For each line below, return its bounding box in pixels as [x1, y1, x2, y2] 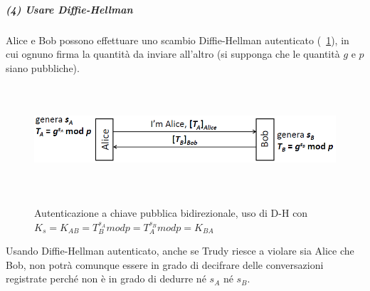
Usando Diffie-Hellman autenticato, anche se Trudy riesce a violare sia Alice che [6, 243, 354, 258]
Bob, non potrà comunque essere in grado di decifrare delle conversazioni [6, 257, 324, 272]
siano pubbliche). [6, 60, 80, 75]
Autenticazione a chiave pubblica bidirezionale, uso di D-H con [34, 205, 308, 220]
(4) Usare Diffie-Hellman [6, 1, 133, 16]
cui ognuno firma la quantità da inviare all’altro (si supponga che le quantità [6, 46, 340, 61]
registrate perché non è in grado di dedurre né [6, 271, 206, 286]
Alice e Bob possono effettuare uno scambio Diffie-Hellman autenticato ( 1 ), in [6, 32, 349, 47]
